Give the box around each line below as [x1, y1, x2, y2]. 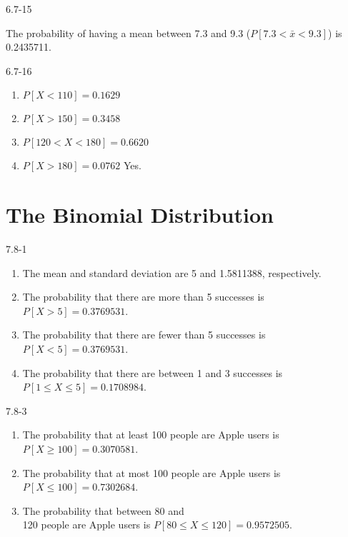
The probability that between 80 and [22, 503, 184, 518]
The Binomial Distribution [6, 200, 274, 229]
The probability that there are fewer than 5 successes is [22, 327, 266, 342]
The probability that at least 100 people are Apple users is [22, 427, 279, 442]
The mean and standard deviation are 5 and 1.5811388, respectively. [22, 265, 322, 280]
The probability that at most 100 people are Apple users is [22, 465, 281, 480]
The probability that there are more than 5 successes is [22, 289, 264, 304]
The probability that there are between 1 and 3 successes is [22, 365, 283, 380]
